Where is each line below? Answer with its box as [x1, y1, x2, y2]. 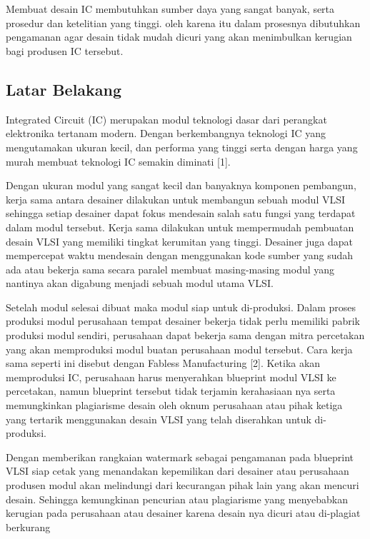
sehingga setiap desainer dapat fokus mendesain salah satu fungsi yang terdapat [6, 206, 356, 221]
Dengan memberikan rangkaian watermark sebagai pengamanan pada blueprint [6, 449, 354, 464]
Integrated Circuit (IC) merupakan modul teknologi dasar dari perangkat [6, 111, 327, 126]
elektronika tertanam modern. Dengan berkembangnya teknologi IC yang [6, 126, 326, 141]
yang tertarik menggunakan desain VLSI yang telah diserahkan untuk [6, 411, 311, 426]
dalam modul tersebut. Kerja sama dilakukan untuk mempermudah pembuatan [6, 219, 354, 234]
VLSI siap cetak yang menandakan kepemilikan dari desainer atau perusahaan [6, 463, 349, 478]
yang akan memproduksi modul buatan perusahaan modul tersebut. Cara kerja [6, 341, 353, 356]
